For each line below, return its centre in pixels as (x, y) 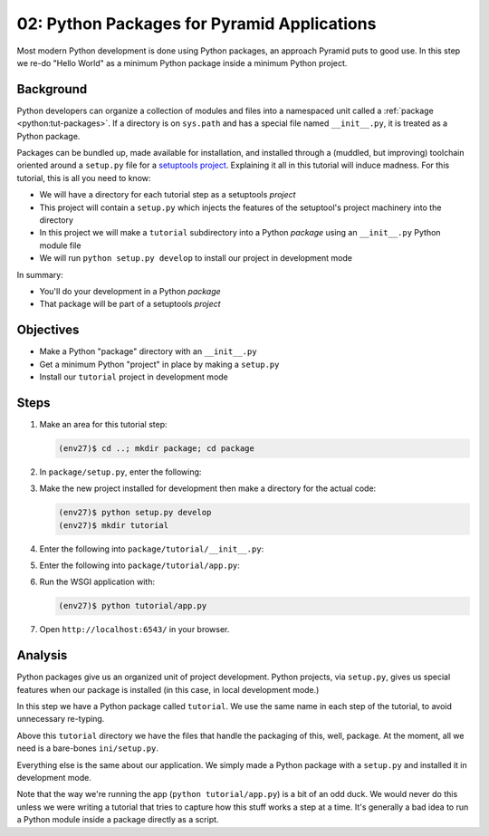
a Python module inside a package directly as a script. (118, 820)
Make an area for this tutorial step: (103, 424)
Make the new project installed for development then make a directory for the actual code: (208, 488)
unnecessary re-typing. (61, 719)
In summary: (40, 274)
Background (52, 89)
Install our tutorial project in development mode (134, 377)
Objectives (48, 330)
